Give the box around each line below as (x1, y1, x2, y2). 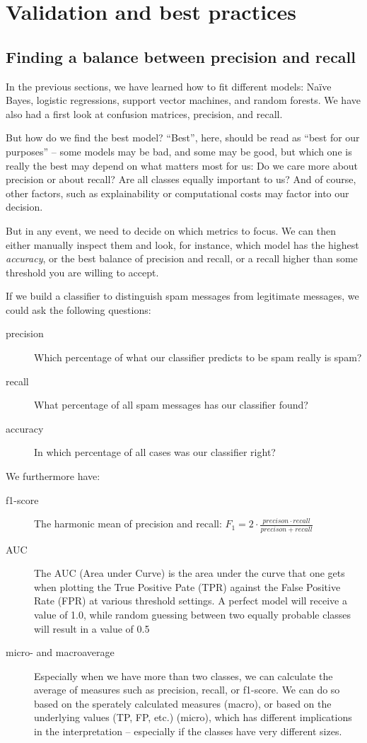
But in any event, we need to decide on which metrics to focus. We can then (6, 223, 336, 238)
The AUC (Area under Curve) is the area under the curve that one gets (34, 566, 345, 580)
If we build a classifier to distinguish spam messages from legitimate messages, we (6, 288, 359, 303)
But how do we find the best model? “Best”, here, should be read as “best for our (6, 130, 360, 145)
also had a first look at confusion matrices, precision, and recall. (6, 106, 283, 121)
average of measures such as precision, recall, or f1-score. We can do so (34, 682, 340, 697)
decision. (6, 199, 43, 214)
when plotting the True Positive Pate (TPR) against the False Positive (34, 579, 341, 594)
